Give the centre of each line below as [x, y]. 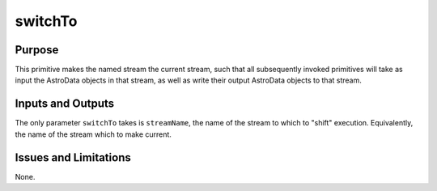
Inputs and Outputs [65, 104]
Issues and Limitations [73, 157]
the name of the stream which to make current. [93, 134]
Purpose [37, 50]
